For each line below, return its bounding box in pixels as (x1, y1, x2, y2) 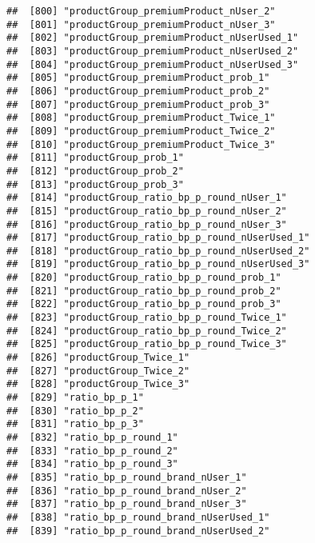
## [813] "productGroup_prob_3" (6, 178, 184, 190)
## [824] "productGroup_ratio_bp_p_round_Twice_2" (6, 325, 287, 337)
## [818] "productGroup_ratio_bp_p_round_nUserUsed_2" (6, 245, 310, 257)
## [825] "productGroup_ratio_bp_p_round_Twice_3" (6, 338, 287, 350)
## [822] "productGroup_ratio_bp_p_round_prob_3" (6, 298, 281, 310)
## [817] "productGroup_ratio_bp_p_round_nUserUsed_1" (6, 232, 310, 244)
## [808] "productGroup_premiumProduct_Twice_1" (6, 112, 276, 124)
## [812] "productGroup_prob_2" (6, 165, 184, 177)
